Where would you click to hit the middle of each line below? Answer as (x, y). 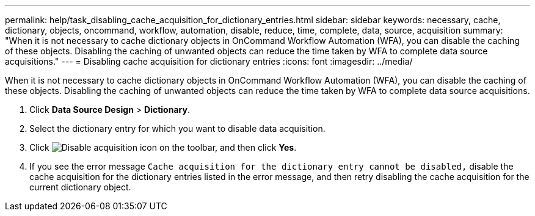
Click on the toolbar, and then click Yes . (163, 147)
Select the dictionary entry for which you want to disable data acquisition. (177, 128)
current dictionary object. (80, 187)
